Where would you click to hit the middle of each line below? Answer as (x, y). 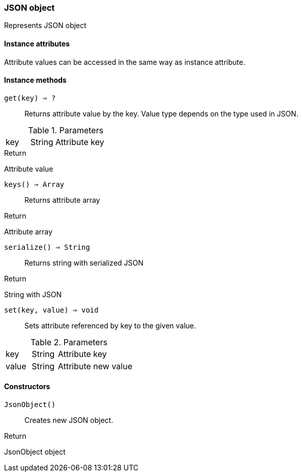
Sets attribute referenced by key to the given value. (110, 325)
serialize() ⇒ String (47, 247)
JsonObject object (35, 452)
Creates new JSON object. (69, 420)
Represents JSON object (45, 26)
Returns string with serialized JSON (84, 263)
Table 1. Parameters (66, 130)
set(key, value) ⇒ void (51, 310)
